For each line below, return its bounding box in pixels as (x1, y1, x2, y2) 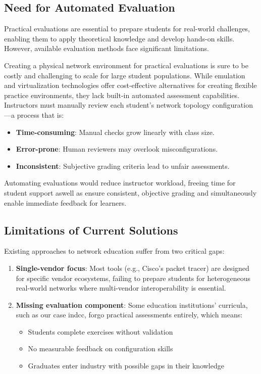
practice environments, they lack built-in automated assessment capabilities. (4, 89, 240, 100)
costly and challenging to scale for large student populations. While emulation (4, 70, 245, 80)
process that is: (17, 109, 64, 120)
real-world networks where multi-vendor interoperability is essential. (16, 283, 226, 293)
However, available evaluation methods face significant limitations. (4, 43, 209, 54)
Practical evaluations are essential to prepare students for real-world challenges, (4, 23, 250, 34)
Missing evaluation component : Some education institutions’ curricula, (16, 299, 248, 310)
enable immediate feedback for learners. (4, 197, 127, 208)
